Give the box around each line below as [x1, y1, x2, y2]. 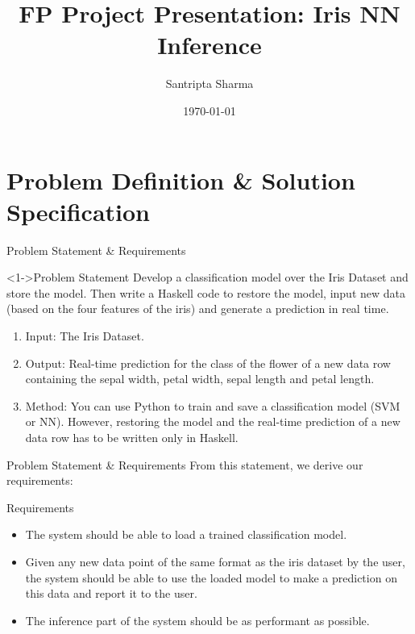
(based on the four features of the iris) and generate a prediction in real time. [6, 300, 389, 317]
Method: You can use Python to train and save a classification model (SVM [25, 397, 400, 414]
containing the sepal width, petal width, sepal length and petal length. [25, 370, 375, 387]
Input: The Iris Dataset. [25, 327, 144, 344]
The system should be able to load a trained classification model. [25, 526, 347, 543]
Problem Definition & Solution [6, 163, 355, 196]
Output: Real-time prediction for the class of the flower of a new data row [25, 354, 391, 371]
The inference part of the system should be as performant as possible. [25, 611, 370, 628]
